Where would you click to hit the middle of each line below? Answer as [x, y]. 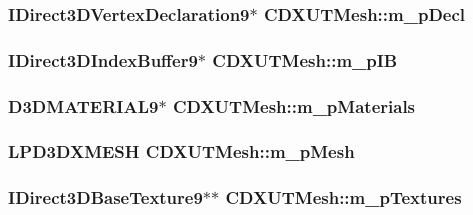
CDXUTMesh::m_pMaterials [294, 105]
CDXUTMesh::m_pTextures [343, 197]
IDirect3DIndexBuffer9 [103, 59]
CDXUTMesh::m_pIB [305, 59]
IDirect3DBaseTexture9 [105, 197]
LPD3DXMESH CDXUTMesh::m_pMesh [181, 151]
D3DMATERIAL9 [83, 105]
